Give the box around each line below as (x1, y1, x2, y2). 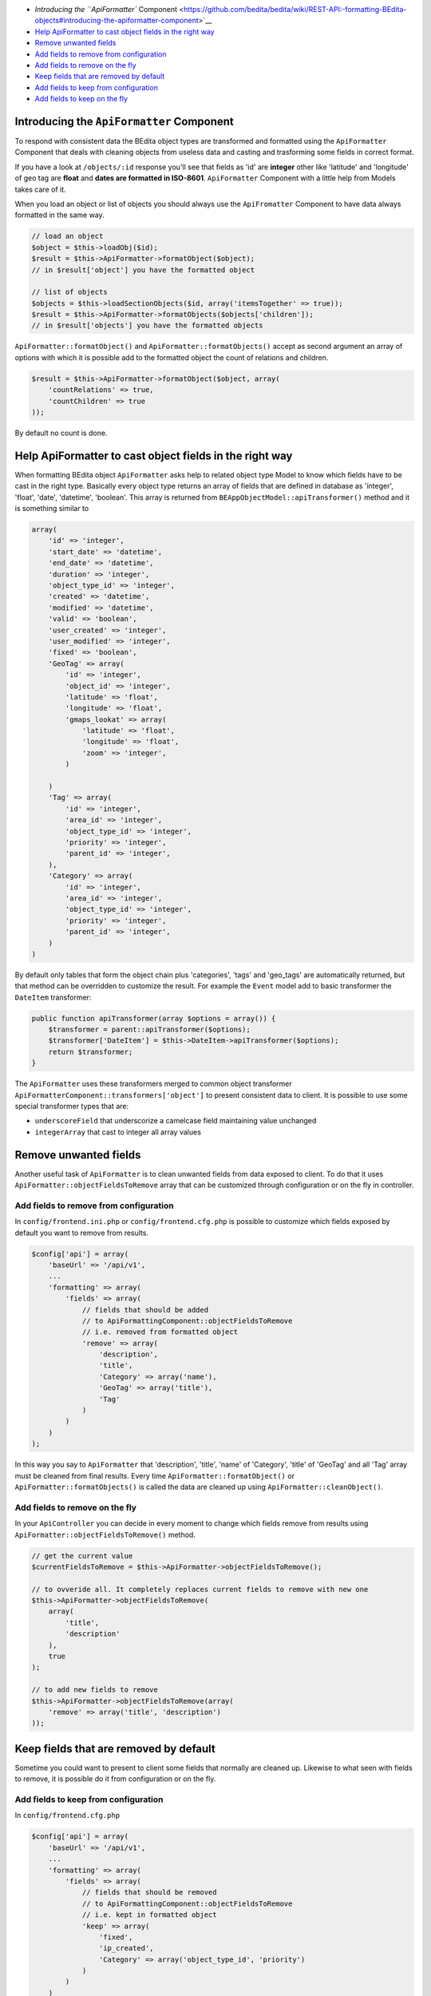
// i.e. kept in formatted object (81, 1911, 217, 1919)
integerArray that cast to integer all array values (34, 1127, 201, 1137)
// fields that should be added (81, 1305, 209, 1314)
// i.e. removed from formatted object (81, 1328, 239, 1337)
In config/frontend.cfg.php (14, 1811, 120, 1820)
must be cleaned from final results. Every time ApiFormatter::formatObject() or (14, 1471, 295, 1480)
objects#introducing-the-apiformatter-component (34, 16, 199, 26)
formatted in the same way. (14, 210, 105, 220)
